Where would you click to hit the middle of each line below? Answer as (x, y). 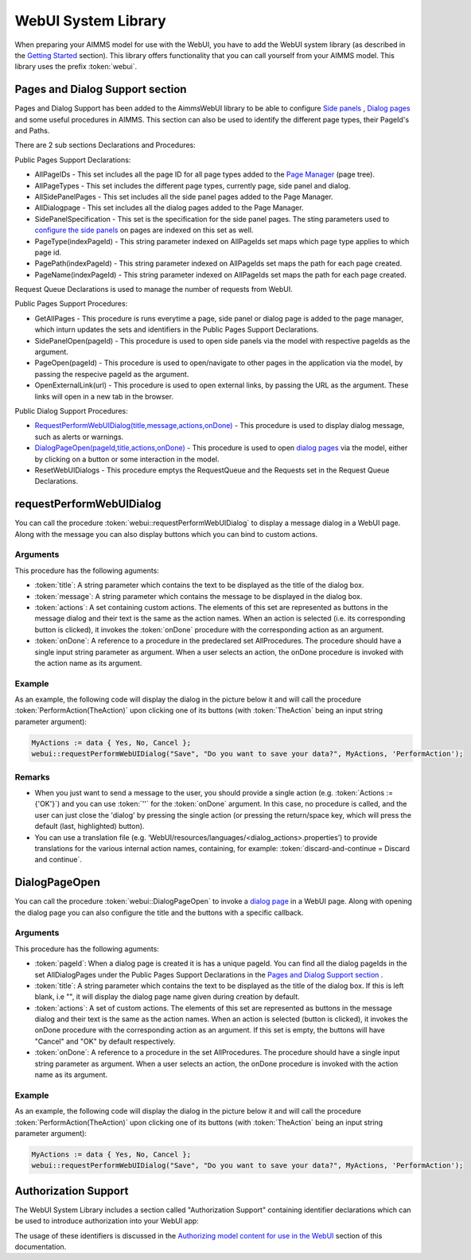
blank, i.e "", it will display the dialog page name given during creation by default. (167, 997)
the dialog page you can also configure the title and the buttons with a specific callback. (159, 912)
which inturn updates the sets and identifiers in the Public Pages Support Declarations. (177, 329)
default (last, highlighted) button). (90, 826)
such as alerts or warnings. (79, 437)
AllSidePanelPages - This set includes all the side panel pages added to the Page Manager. (184, 196)
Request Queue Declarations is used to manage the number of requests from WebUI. (154, 290)
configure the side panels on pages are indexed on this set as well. (144, 230)
